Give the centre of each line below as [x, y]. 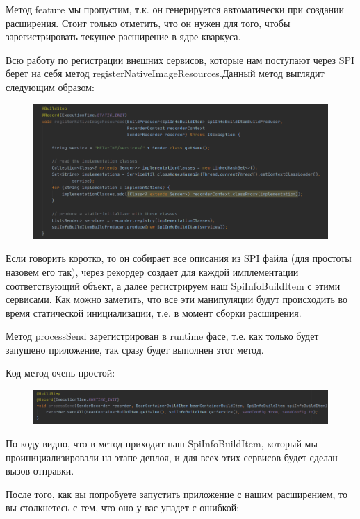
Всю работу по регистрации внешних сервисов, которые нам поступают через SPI [180, 59]
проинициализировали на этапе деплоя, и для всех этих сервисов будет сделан [172, 457]
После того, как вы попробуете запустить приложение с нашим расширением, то [177, 494]
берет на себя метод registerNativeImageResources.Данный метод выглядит [165, 73]
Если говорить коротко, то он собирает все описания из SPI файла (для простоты [179, 258]
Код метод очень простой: [60, 373]
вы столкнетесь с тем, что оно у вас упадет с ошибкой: [123, 508]
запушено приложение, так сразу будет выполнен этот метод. [135, 349]
